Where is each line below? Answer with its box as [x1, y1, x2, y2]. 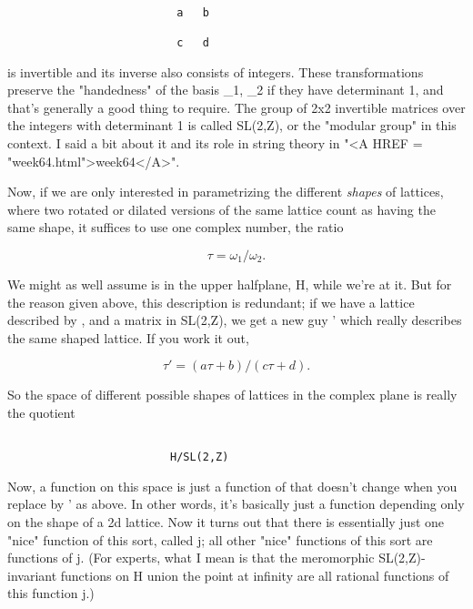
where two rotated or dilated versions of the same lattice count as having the [7, 199, 436, 218]
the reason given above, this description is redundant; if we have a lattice [7, 292, 415, 311]
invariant [7, 565, 57, 584]
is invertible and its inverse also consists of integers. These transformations [7, 62, 424, 81]
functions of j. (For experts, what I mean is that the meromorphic [7, 548, 375, 567]
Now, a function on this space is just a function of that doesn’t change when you [7, 476, 458, 495]
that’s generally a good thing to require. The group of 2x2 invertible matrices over [7, 97, 466, 117]
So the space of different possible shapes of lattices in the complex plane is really [7, 385, 458, 404]
